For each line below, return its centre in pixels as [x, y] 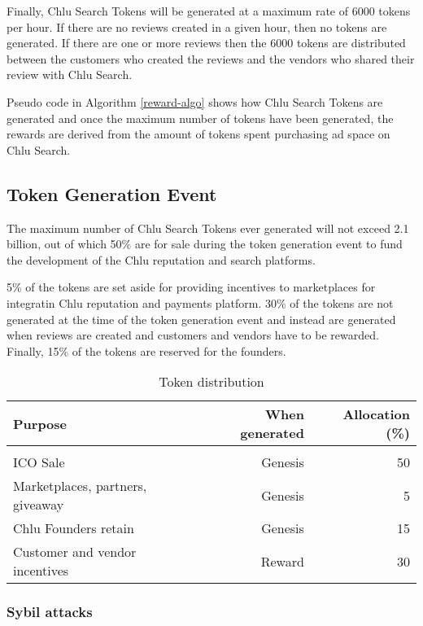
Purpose [40, 423]
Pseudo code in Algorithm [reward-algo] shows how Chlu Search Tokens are [195, 101]
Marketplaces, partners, [80, 486]
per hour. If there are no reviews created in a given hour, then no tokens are [197, 26]
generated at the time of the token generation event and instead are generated [201, 319]
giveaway [39, 505]
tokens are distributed [351, 43]
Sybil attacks [50, 612]
